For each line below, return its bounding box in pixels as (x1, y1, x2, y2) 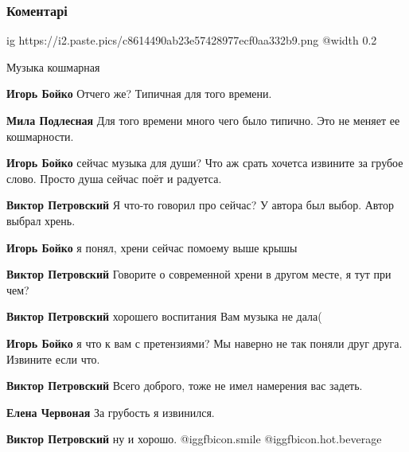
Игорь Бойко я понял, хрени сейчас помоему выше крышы (6, 239, 298, 255)
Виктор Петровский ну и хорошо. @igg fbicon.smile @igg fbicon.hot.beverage (6, 431, 382, 447)
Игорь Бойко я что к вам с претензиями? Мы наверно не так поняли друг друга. (6, 334, 403, 351)
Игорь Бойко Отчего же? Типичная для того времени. (6, 85, 272, 102)
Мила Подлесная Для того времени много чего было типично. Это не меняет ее (6, 112, 400, 128)
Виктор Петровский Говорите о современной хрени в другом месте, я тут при (6, 266, 391, 282)
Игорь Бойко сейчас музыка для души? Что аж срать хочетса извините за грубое (6, 154, 403, 171)
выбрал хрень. (6, 212, 76, 228)
